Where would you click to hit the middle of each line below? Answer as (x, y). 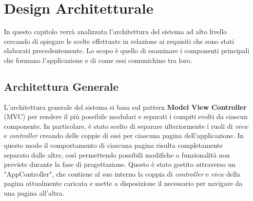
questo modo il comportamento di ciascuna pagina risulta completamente (113, 145)
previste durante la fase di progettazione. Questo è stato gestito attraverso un (120, 164)
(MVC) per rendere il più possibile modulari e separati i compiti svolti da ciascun (126, 116)
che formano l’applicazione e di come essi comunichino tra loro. (98, 60)
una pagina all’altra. (34, 193)
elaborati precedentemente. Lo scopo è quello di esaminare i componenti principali (127, 50)
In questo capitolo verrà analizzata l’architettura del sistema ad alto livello (116, 31)
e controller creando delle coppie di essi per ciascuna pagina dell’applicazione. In (124, 135)
